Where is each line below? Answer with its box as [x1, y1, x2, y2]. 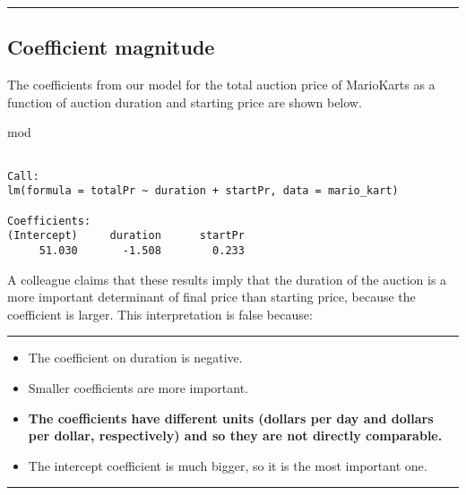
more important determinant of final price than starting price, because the [7, 287, 416, 306]
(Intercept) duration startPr [7, 229, 245, 243]
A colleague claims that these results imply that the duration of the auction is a [7, 269, 447, 288]
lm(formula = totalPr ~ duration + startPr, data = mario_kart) [7, 184, 399, 198]
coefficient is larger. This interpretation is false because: [7, 304, 313, 323]
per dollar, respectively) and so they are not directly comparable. [28, 426, 443, 445]
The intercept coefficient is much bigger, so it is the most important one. [28, 456, 427, 474]
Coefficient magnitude [7, 33, 215, 61]
